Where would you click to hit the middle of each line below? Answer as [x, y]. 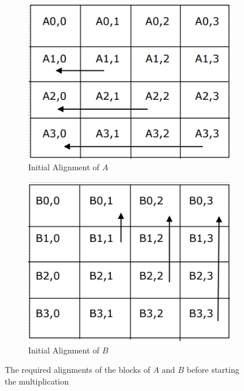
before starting [213, 370]
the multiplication [37, 381]
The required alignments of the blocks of [77, 370]
